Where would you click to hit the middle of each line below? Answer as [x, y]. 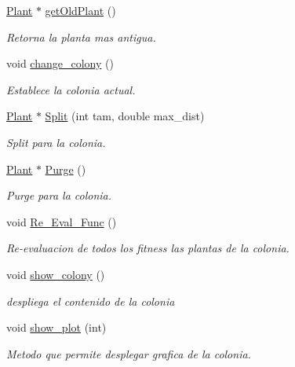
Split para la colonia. [56, 142]
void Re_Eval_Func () [62, 221]
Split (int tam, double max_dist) [125, 116]
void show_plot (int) [56, 327]
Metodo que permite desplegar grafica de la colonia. [129, 353]
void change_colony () [60, 63]
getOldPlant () [80, 10]
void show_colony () [56, 274]
